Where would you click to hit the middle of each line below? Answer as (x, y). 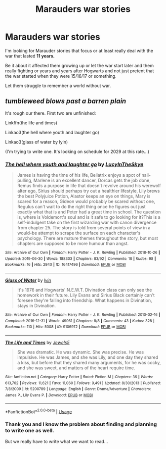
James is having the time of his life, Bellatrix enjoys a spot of (79, 175)
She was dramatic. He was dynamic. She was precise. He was (81, 352)
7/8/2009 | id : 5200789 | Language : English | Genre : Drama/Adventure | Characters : (78, 389)
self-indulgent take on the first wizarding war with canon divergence (87, 223)
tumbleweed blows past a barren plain (66, 101)
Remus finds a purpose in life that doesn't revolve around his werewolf (89, 186)
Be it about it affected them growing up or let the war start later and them (80, 65)
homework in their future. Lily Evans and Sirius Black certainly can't (86, 295)
